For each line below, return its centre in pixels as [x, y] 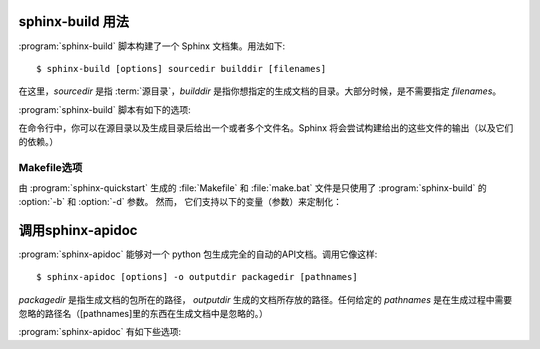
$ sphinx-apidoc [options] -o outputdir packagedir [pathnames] [197, 277]
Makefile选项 [50, 168]
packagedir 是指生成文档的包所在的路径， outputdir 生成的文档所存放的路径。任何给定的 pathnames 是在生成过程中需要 [265, 299]
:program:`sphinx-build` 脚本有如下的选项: [104, 109]
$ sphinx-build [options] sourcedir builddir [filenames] [181, 68]
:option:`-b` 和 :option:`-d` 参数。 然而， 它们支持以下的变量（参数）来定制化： [180, 201]
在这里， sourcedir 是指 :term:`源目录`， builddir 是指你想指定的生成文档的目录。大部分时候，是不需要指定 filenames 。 [260, 91]
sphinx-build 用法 [74, 21]
